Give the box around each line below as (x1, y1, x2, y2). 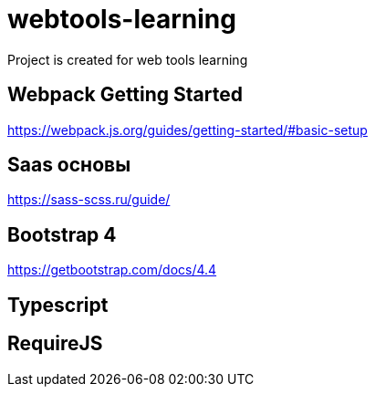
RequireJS (7, 332, 103, 356)
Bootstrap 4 (7, 223, 117, 246)
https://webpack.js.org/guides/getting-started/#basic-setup (7, 121, 368, 138)
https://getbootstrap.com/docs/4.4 (7, 262, 217, 278)
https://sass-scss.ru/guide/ (7, 192, 171, 208)
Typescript (7, 293, 109, 316)
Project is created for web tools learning (7, 51, 248, 67)
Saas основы (7, 153, 131, 177)
